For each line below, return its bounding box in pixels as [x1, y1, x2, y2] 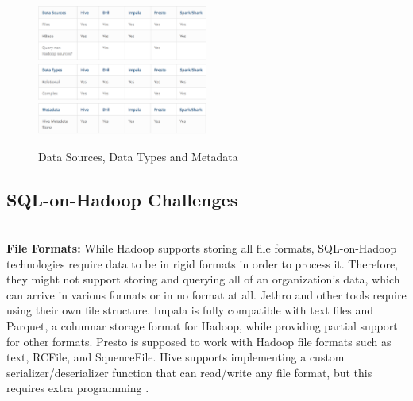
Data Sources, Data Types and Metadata [38, 148, 238, 164]
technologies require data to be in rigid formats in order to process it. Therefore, [6, 255, 398, 272]
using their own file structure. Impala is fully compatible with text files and [6, 302, 374, 318]
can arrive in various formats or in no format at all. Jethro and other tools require [6, 286, 407, 303]
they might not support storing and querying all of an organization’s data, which [6, 271, 400, 287]
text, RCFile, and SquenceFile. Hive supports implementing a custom [6, 349, 345, 365]
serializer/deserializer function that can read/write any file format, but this [6, 364, 372, 380]
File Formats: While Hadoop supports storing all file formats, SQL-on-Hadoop [6, 240, 397, 256]
